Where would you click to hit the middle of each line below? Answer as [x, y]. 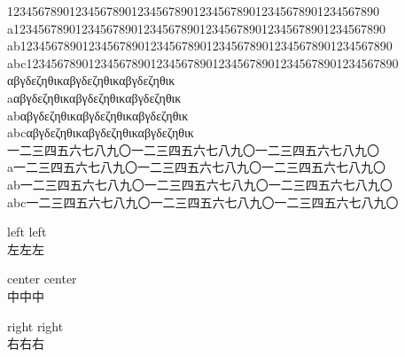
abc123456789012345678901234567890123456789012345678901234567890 [203, 62]
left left [27, 232]
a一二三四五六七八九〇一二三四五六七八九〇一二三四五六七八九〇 [196, 167]
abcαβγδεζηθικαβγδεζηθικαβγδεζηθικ [101, 132]
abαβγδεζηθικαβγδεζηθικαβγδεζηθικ [98, 115]
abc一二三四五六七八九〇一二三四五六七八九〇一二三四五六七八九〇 [203, 202]
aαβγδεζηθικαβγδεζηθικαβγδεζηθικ [94, 97]
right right [35, 326]
